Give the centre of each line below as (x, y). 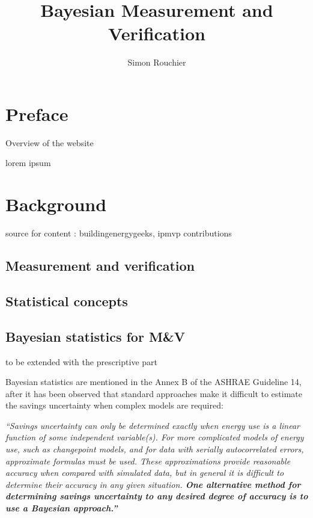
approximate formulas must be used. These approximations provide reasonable (148, 461)
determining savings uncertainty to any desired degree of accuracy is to (157, 496)
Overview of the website (50, 142)
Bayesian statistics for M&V (95, 336)
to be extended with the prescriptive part (81, 361)
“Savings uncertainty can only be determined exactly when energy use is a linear (153, 425)
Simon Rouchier (157, 62)
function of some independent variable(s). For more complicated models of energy (155, 437)
